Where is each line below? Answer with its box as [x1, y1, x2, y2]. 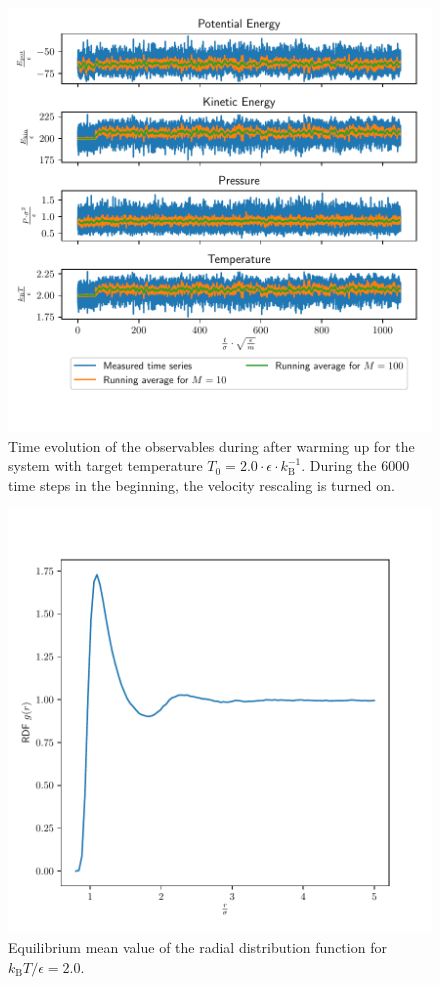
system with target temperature [8, 455, 203, 476]
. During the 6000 [301, 455, 410, 476]
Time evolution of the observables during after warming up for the [8, 435, 415, 456]
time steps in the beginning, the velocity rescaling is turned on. [8, 474, 395, 495]
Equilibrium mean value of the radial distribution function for [8, 936, 387, 957]
